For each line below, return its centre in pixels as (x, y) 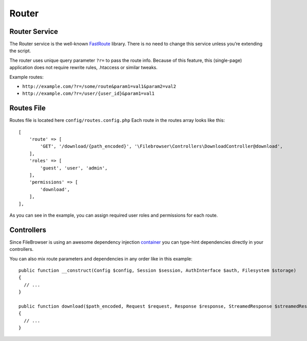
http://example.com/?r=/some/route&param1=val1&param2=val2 (99, 87)
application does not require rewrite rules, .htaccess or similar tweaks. (84, 68)
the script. (20, 51)
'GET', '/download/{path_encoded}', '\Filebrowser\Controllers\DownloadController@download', (162, 146)
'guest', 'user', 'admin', (74, 168)
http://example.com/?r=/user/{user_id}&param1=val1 (89, 94)
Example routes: (26, 77)
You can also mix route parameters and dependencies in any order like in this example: (101, 259)
